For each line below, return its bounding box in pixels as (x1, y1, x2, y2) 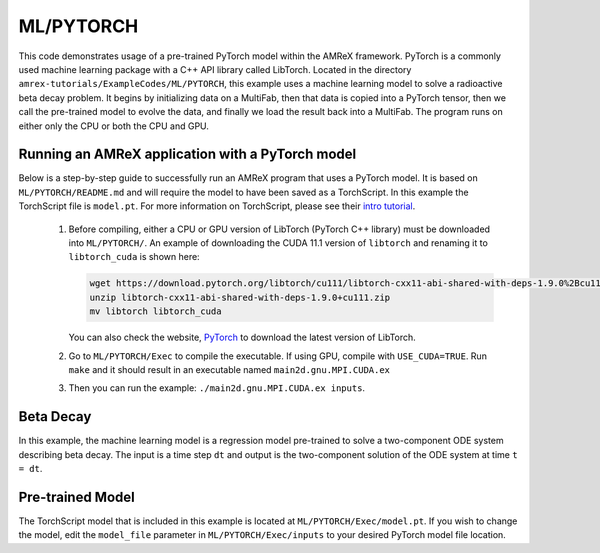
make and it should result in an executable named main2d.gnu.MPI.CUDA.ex (68, 363, 390, 375)
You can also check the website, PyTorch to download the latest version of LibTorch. (68, 331, 417, 344)
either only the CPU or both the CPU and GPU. (18, 120, 210, 132)
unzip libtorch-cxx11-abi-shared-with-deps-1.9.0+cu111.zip (89, 291, 391, 303)
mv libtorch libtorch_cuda (89, 306, 222, 317)
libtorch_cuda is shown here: (68, 251, 200, 263)
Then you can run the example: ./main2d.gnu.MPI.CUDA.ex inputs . (68, 382, 365, 394)
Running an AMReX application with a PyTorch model (18, 146, 357, 163)
